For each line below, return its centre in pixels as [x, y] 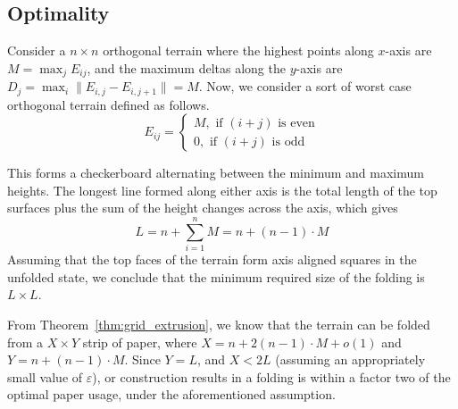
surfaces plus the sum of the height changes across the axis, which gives [203, 208]
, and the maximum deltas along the [186, 67]
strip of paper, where [140, 342]
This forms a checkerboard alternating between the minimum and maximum [216, 173]
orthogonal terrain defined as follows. [108, 104]
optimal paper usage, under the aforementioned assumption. [171, 394]
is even [296, 123]
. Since [142, 359]
